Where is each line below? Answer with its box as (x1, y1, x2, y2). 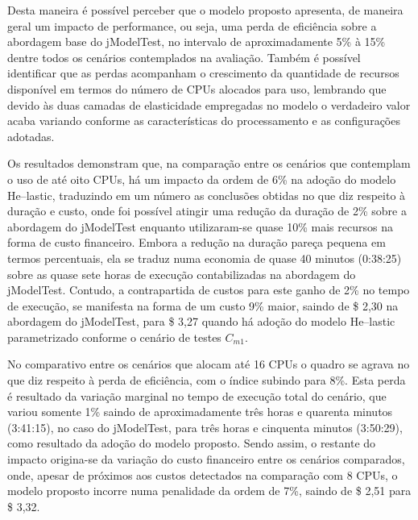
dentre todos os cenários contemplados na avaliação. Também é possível (7, 48, 361, 65)
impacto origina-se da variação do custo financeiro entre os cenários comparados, (7, 451, 405, 468)
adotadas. (7, 127, 55, 144)
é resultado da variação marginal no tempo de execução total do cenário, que (7, 387, 387, 404)
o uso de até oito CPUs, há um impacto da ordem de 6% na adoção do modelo (7, 170, 396, 187)
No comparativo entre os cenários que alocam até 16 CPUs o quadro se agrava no (7, 356, 410, 372)
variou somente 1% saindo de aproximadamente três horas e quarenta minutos (7, 403, 393, 420)
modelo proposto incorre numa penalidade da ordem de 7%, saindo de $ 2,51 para (7, 482, 412, 499)
